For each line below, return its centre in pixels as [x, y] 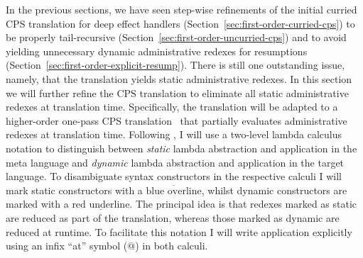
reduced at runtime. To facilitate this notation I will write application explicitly [179, 231]
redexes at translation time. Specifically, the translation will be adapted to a [172, 107]
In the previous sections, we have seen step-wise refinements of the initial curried [181, 9]
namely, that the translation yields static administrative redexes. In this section [179, 78]
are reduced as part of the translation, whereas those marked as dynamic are [173, 217]
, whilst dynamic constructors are [274, 190]
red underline [101, 205]
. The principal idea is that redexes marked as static [243, 204]
